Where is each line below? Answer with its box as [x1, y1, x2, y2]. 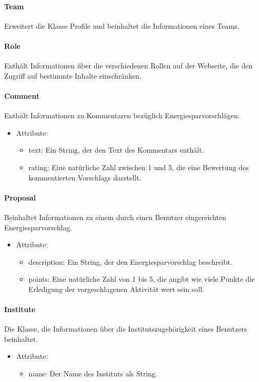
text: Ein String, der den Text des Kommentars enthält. [28, 144, 204, 155]
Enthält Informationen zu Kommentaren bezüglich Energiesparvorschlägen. [4, 110, 240, 121]
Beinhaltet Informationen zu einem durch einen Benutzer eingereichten [4, 211, 226, 222]
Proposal [4, 192, 36, 203]
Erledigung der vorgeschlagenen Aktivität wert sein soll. [28, 283, 205, 294]
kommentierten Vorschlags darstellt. [28, 172, 142, 183]
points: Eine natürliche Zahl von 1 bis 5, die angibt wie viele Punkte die [28, 274, 255, 284]
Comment [4, 90, 39, 101]
